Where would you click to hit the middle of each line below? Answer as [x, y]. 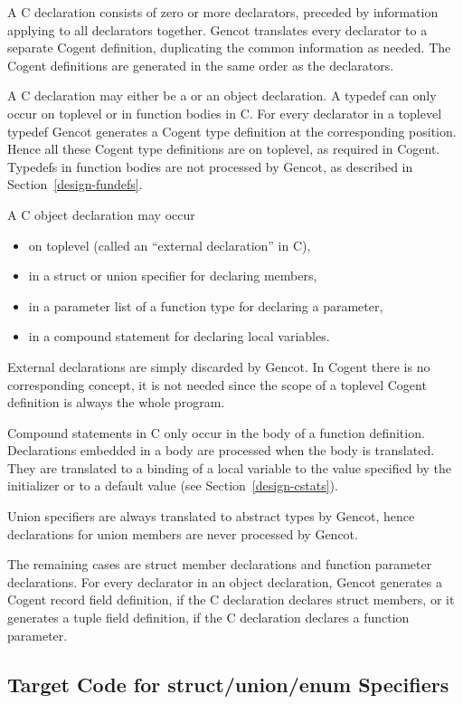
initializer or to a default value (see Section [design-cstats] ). [173, 485]
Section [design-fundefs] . [75, 184]
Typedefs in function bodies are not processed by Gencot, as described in [210, 166]
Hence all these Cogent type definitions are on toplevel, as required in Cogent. [224, 149]
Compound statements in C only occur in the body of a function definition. [216, 432]
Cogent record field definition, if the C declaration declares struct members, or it [231, 599]
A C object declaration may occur [101, 214]
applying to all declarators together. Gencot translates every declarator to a [217, 29]
